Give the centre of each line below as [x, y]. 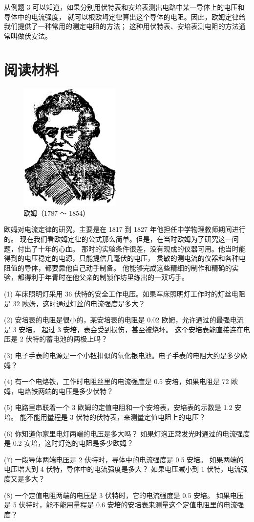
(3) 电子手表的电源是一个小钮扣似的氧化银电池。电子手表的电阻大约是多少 [122, 355]
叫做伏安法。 [31, 35]
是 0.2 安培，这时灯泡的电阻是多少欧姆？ [69, 443]
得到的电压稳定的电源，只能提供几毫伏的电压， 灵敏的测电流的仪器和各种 [121, 258]
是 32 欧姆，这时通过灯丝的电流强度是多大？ [75, 303]
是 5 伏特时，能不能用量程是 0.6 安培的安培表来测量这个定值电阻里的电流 [121, 505]
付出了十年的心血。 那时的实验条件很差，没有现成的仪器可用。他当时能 [131, 248]
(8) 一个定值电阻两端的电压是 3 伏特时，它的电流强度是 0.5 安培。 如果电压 [124, 495]
